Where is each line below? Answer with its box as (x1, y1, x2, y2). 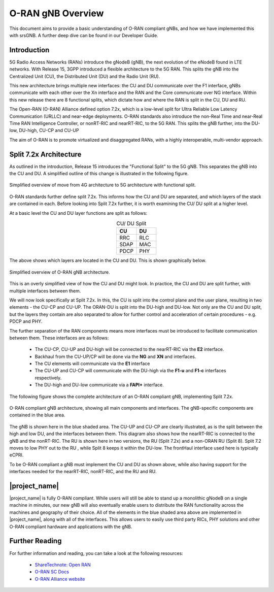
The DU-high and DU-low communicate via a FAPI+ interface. (35, 382, 164, 388)
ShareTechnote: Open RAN (35, 562, 91, 568)
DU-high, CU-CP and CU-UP (18, 127, 79, 134)
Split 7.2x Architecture (9, 150, 82, 158)
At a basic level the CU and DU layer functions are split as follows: (9, 210, 148, 216)
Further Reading (9, 537, 62, 545)
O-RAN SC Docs (35, 569, 70, 575)
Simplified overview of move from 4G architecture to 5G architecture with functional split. (9, 182, 196, 188)
